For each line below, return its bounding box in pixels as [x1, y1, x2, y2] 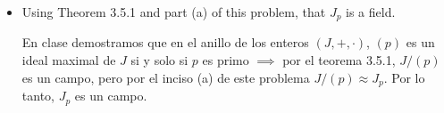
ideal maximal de [21, 51, 116, 69]
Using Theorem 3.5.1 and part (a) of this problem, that [21, 3, 326, 20]
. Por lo [383, 68, 425, 86]
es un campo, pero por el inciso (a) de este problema [21, 68, 310, 86]
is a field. [346, 3, 396, 20]
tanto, [21, 86, 54, 105]
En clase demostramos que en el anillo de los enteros [21, 33, 309, 52]
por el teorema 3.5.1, [282, 51, 396, 69]
